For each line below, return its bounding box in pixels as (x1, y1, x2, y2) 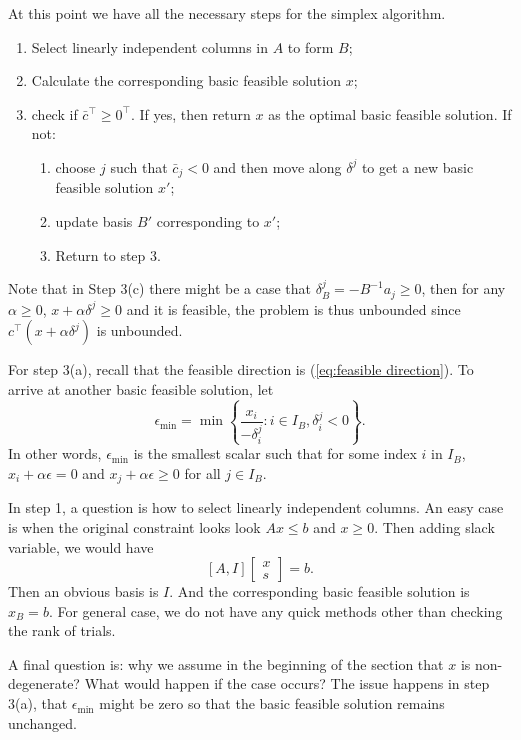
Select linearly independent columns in (31, 36, 268, 57)
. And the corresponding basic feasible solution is (169, 581, 470, 602)
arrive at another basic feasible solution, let (8, 378, 274, 399)
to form (287, 36, 334, 57)
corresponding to (156, 211, 260, 232)
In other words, (8, 443, 102, 464)
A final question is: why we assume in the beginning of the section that (8, 653, 444, 674)
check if (31, 103, 78, 124)
